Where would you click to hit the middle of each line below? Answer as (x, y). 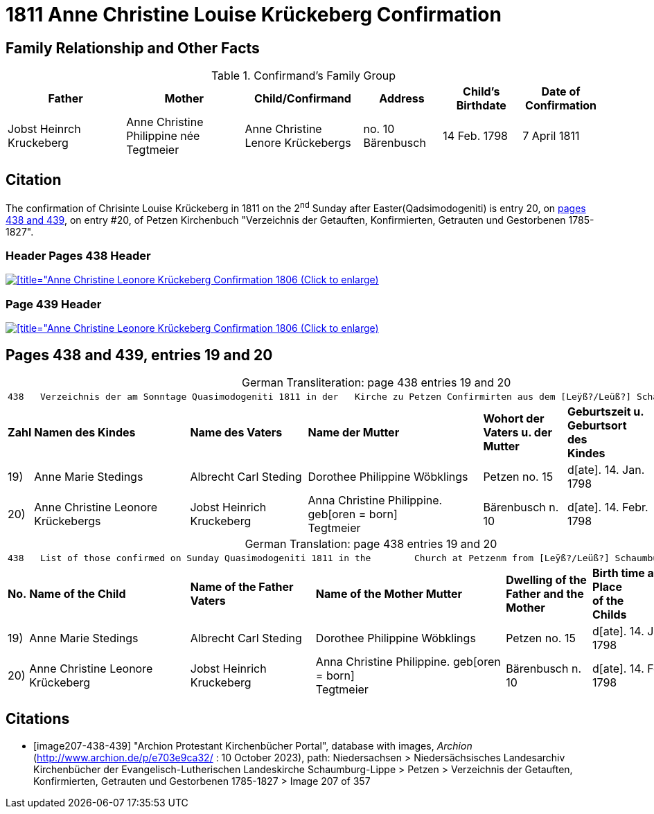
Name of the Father (242, 587)
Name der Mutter (354, 433)
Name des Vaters (236, 433)
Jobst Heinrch (44, 129)
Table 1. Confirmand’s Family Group (303, 76)
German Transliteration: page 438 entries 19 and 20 (377, 383)
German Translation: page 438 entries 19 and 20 (371, 544)
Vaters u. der (518, 433)
